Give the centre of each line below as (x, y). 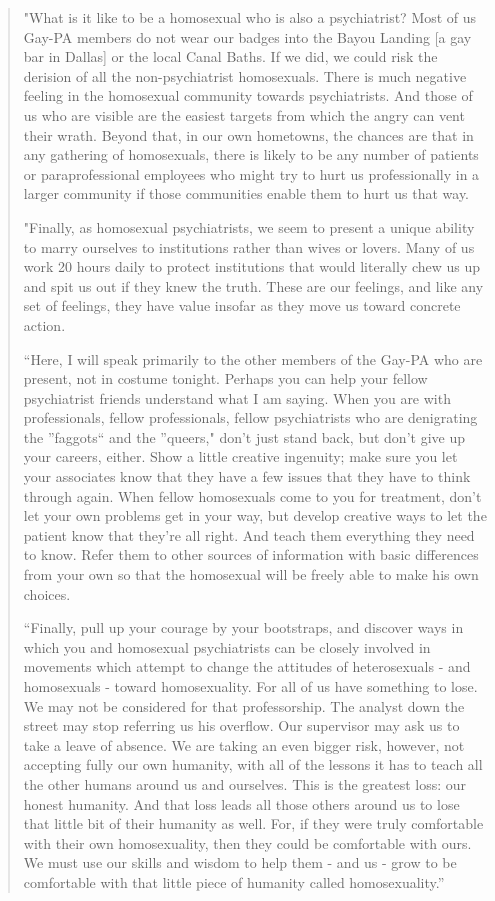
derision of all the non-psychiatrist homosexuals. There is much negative (245, 75)
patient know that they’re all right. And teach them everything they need (249, 534)
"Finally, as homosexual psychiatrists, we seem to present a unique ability (249, 226)
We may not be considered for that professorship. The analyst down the (244, 705)
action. (44, 324)
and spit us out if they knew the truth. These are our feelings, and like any (253, 285)
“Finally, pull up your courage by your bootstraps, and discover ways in (243, 627)
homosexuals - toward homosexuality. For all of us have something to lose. (250, 686)
